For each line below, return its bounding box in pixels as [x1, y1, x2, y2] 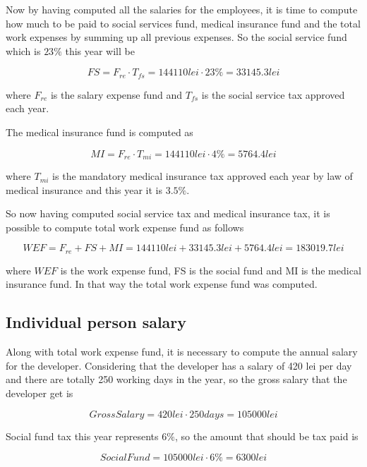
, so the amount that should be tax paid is [174, 428, 359, 443]
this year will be [65, 43, 135, 58]
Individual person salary [6, 311, 187, 333]
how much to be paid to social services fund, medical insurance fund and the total [6, 16, 361, 30]
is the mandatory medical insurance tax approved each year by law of [52, 169, 353, 183]
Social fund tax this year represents [6, 428, 159, 443]
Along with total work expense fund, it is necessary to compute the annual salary [6, 344, 358, 359]
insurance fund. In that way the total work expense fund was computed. [6, 277, 318, 291]
